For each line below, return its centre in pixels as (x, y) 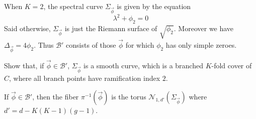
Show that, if (24, 65)
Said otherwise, (27, 28)
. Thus (44, 45)
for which (140, 45)
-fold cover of (232, 65)
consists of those (91, 45)
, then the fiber (56, 97)
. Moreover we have (204, 28)
